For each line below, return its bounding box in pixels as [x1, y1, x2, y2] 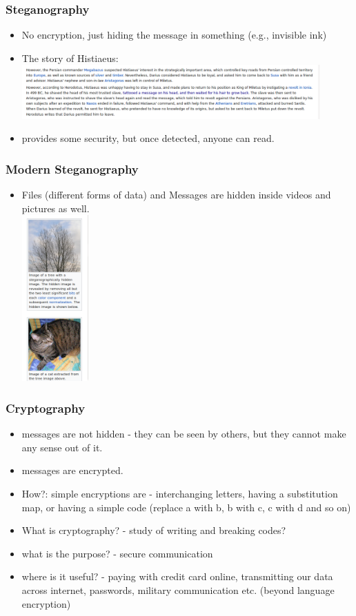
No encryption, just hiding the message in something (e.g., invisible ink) [21, 28, 327, 42]
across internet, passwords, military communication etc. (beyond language [21, 582, 335, 597]
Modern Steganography [6, 161, 139, 177]
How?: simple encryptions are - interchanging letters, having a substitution [21, 486, 338, 500]
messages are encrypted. [21, 463, 123, 478]
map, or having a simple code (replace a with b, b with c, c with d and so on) [21, 500, 351, 514]
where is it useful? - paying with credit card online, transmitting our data [21, 569, 333, 584]
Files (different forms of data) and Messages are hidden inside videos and [21, 187, 331, 202]
